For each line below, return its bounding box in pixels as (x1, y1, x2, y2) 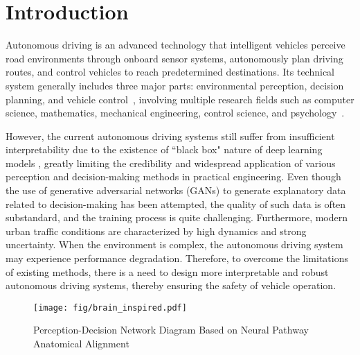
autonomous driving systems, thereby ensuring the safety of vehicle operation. (6, 278, 336, 293)
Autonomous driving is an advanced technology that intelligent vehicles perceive (6, 37, 345, 52)
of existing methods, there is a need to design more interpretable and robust (6, 264, 329, 279)
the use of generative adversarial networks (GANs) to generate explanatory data (6, 183, 346, 198)
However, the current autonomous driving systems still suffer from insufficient (6, 128, 335, 143)
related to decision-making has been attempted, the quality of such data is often (6, 196, 346, 211)
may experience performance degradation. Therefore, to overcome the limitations (6, 251, 348, 266)
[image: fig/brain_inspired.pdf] (33, 302, 187, 313)
